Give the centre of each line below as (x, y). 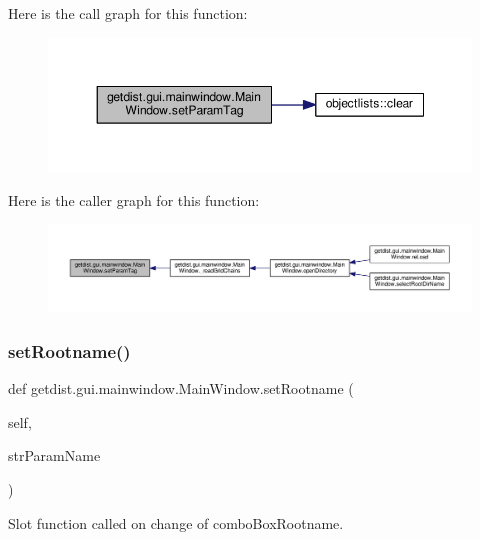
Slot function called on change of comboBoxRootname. (176, 522)
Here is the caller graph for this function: (134, 199)
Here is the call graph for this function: (128, 13)
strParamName (54, 455)
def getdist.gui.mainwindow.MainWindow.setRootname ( (181, 388)
